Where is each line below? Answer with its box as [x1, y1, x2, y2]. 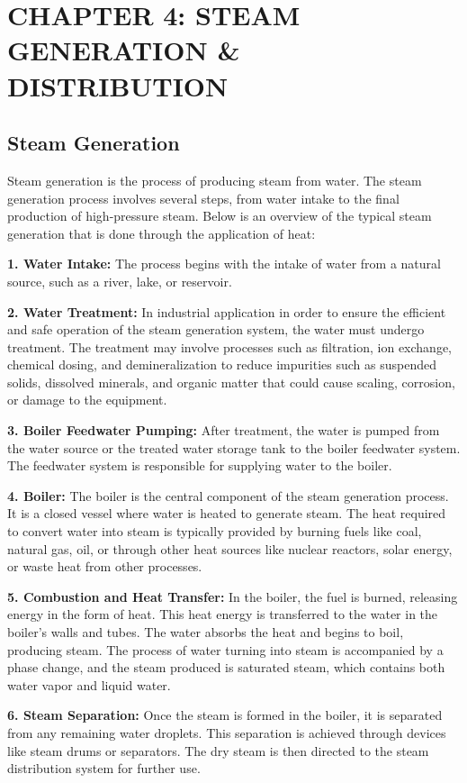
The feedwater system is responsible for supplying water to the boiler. [7, 456, 392, 475]
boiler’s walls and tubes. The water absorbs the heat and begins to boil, [7, 623, 404, 642]
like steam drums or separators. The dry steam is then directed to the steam [7, 741, 429, 760]
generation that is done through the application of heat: [7, 223, 316, 242]
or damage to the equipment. [7, 390, 167, 409]
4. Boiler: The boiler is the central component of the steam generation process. [7, 486, 449, 505]
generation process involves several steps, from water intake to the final [7, 188, 400, 207]
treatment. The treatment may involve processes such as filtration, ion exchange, [7, 337, 452, 356]
